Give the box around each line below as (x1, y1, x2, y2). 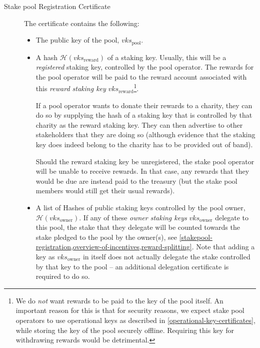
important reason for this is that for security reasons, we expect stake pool (15, 305, 244, 315)
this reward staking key (35, 83, 106, 94)
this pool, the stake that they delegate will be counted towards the (35, 222, 240, 232)
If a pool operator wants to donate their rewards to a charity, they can (35, 100, 252, 110)
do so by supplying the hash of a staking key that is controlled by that (35, 110, 252, 120)
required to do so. (35, 271, 90, 281)
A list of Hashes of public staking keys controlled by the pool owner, (35, 202, 245, 213)
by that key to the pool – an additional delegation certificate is (35, 261, 229, 271)
